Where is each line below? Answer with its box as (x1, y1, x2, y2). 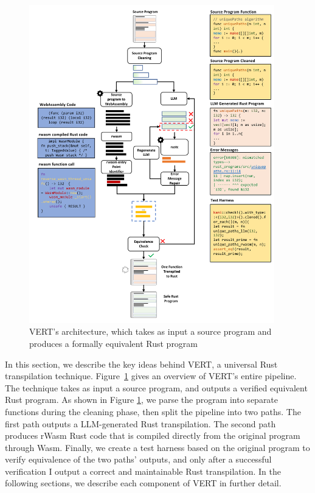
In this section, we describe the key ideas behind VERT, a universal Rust (5, 357, 278, 370)
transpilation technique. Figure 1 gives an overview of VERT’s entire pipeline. (5, 369, 297, 382)
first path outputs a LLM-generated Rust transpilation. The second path (5, 417, 276, 430)
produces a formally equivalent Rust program (29, 337, 198, 349)
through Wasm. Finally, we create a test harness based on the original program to (5, 441, 310, 453)
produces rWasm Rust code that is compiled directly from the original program (5, 429, 300, 442)
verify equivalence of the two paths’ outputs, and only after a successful (5, 453, 272, 466)
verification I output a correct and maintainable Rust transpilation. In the (5, 464, 281, 477)
